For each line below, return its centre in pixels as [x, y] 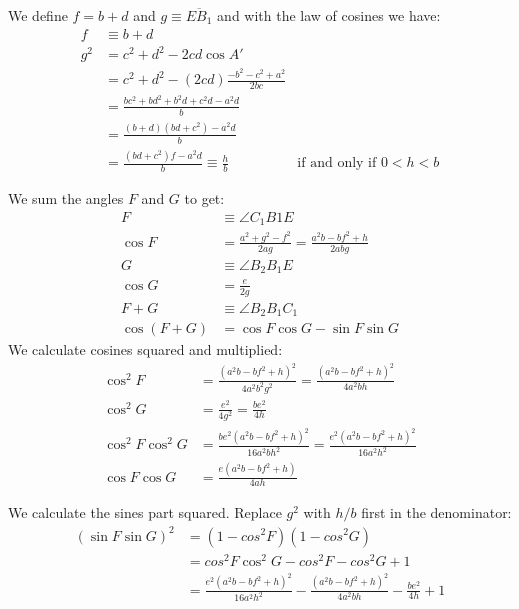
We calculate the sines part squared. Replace [145, 512]
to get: [204, 197]
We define [38, 15]
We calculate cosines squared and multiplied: [145, 349]
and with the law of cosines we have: [329, 15]
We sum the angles [66, 197]
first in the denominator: [436, 512]
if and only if [337, 163]
